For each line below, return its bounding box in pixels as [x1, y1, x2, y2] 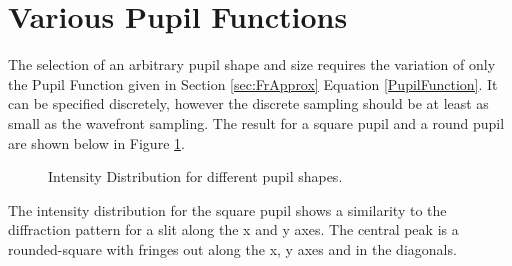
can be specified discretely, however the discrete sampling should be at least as [8, 93, 489, 114]
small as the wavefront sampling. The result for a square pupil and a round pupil [8, 112, 505, 133]
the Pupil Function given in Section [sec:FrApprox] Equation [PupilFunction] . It [8, 73, 498, 94]
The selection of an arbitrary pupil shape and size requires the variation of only [8, 54, 496, 75]
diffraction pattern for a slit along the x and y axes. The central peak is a [8, 219, 459, 240]
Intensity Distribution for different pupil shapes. [48, 166, 343, 187]
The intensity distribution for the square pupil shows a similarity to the [8, 199, 447, 220]
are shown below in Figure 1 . [8, 132, 185, 153]
